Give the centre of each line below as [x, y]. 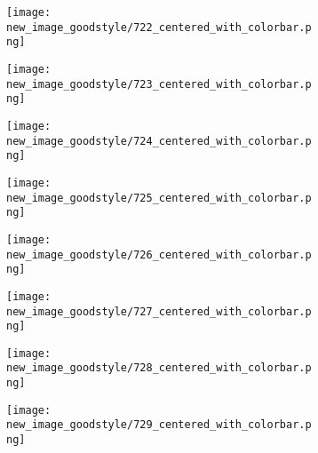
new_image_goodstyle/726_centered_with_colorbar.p [159, 254]
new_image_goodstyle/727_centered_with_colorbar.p [159, 311]
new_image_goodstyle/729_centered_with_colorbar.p [159, 425]
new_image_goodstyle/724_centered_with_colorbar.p [159, 141]
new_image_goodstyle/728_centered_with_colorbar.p [159, 368]
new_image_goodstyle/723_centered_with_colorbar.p [159, 84]
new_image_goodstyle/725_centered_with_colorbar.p [159, 198]
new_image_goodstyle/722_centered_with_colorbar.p [159, 27]
